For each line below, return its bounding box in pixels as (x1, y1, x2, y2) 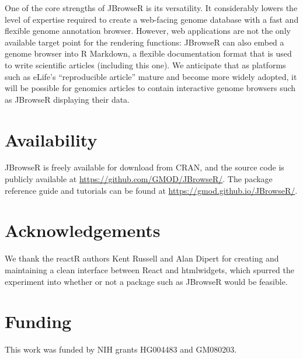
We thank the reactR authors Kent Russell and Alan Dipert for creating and (5, 252, 279, 264)
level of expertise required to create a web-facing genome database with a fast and (5, 13, 299, 25)
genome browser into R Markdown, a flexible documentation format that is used (5, 47, 292, 60)
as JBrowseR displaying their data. (5, 93, 130, 105)
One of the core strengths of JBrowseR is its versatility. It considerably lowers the (5, 2, 298, 13)
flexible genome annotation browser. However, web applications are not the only (5, 25, 291, 37)
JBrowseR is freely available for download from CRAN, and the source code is (5, 161, 284, 173)
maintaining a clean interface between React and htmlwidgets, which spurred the (5, 263, 294, 276)
